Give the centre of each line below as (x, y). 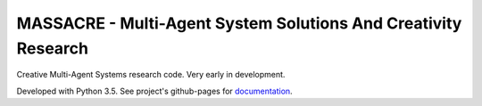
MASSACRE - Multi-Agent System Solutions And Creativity (239, 23)
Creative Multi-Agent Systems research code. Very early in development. (151, 75)
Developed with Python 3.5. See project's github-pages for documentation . (155, 91)
